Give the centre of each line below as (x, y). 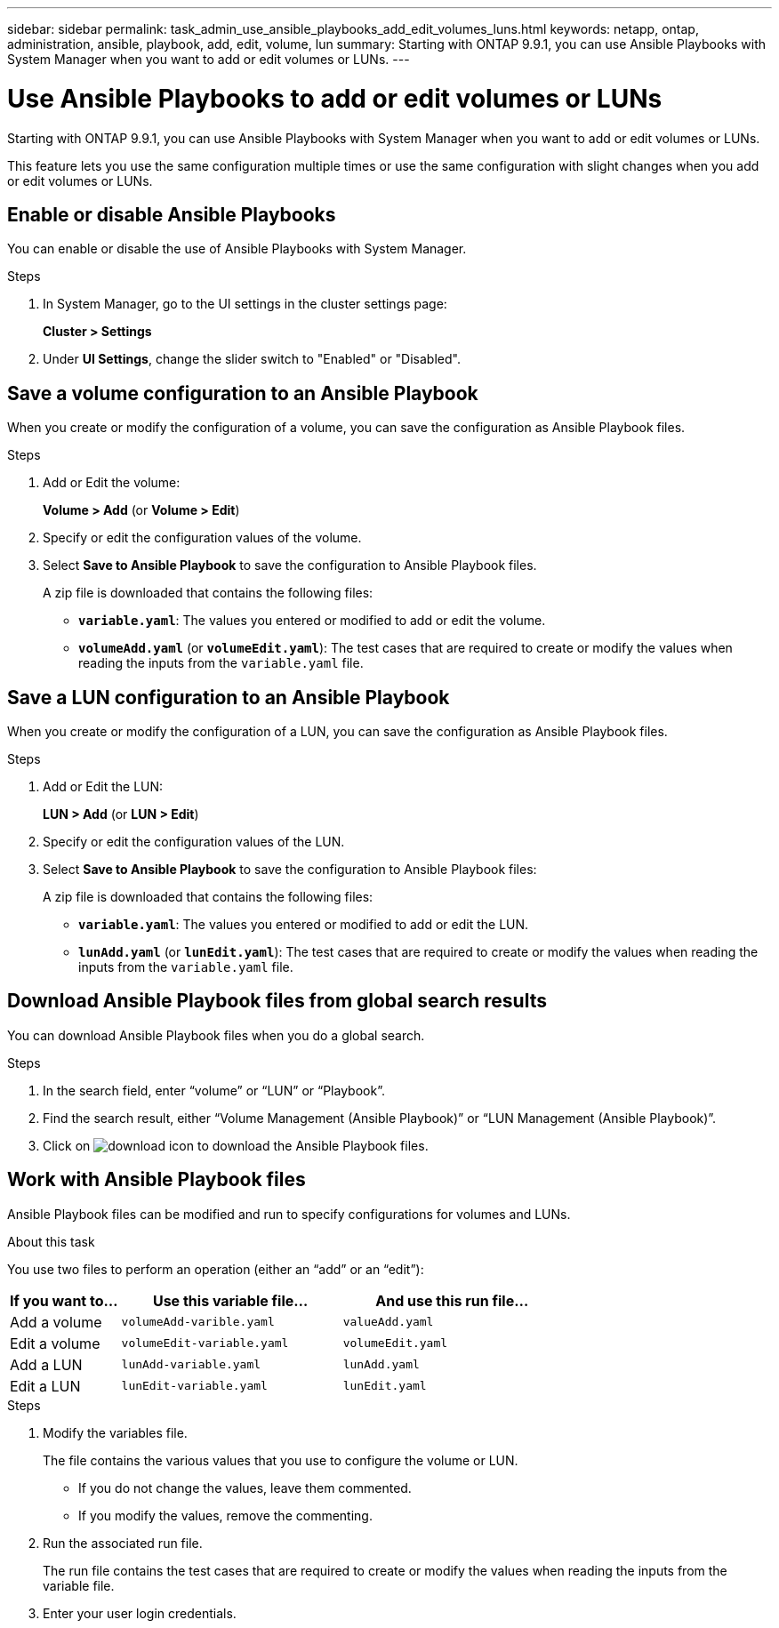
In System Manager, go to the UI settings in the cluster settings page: (245, 304)
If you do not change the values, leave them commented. (245, 1488)
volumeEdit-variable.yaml (205, 1343)
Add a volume (56, 1322)
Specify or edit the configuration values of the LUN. (194, 842)
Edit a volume (55, 1343)
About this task (51, 1241)
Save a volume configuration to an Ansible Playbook (243, 393)
